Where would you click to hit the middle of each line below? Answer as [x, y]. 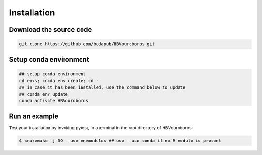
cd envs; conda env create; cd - [59, 81]
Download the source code [50, 30]
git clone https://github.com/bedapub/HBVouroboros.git [87, 44]
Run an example [34, 116]
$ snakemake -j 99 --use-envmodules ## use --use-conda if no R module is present [120, 141]
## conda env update [43, 94]
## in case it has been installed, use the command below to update [102, 87]
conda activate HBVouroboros [54, 101]
